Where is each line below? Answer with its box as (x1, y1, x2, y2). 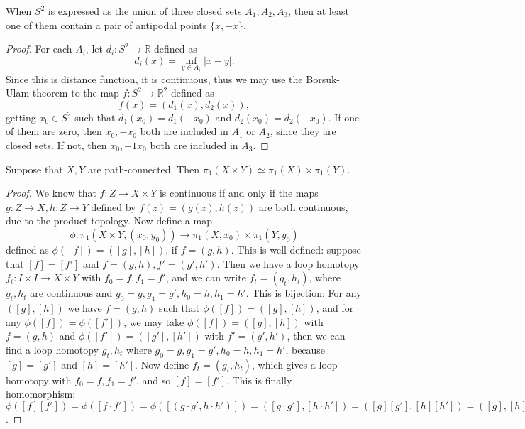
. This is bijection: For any (245, 286, 362, 300)
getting (6, 109, 36, 124)
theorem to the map (32, 85, 119, 100)
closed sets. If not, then (6, 138, 107, 153)
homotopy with (6, 372, 72, 387)
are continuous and (30, 286, 113, 300)
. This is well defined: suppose (231, 241, 361, 256)
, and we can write (165, 270, 246, 285)
